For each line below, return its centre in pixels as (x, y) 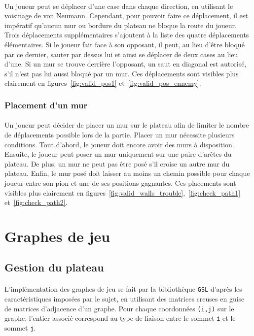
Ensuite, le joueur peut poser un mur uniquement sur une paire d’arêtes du (118, 154)
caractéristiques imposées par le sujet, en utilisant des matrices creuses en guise (125, 299)
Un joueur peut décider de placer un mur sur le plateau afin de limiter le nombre (127, 125)
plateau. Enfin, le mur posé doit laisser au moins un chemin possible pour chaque (127, 173)
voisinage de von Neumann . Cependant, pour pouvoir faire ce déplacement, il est (126, 16)
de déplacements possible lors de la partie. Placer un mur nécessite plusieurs (120, 134)
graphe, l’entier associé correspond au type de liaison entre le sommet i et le (120, 318)
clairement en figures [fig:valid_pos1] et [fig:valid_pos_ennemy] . (103, 83)
